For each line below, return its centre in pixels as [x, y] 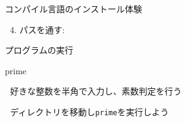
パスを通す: [42, 29]
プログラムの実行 [39, 50]
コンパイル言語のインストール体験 [74, 9]
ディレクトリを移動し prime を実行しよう [89, 111]
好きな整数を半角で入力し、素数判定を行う [96, 91]
